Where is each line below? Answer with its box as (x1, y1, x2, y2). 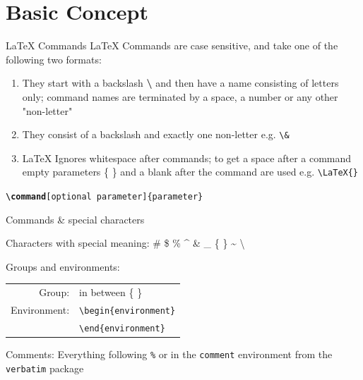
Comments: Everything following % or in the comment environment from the (6, 347, 333, 362)
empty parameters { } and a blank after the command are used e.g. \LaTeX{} (22, 164, 359, 179)
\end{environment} (79, 323, 165, 333)
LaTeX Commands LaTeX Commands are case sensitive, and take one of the (6, 38, 338, 53)
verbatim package (6, 360, 84, 375)
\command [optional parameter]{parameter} (6, 192, 203, 202)
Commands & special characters (6, 212, 145, 226)
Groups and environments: (6, 259, 120, 274)
